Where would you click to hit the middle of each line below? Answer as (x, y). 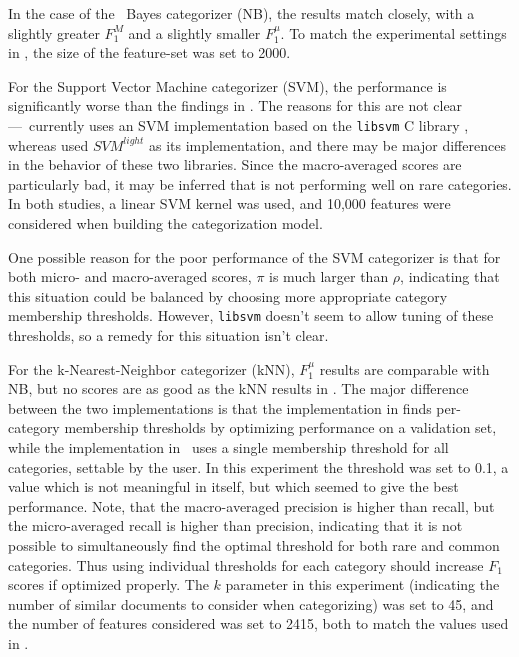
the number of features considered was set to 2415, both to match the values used (258, 623)
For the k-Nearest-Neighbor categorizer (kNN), (151, 368)
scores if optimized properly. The (108, 584)
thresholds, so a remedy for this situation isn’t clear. (168, 335)
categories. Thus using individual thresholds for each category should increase (246, 564)
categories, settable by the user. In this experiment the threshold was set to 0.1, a (258, 466)
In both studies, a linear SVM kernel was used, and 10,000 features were (229, 203)
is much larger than (329, 276)
